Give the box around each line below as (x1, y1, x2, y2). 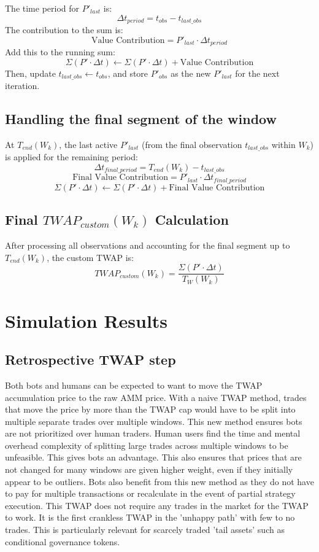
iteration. (5, 79, 40, 92)
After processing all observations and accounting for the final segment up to (5, 239, 290, 252)
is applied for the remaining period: (5, 150, 138, 163)
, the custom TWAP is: (47, 251, 134, 263)
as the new (171, 66, 211, 79)
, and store (107, 66, 148, 79)
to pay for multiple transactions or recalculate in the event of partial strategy (5, 487, 296, 500)
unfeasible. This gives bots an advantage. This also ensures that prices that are (5, 451, 302, 464)
